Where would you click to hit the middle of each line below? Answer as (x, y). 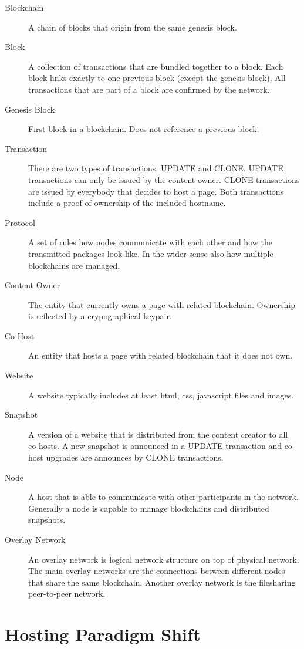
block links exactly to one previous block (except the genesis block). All (157, 78)
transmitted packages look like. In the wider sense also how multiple (151, 253)
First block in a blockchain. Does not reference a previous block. (144, 129)
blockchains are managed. (74, 265)
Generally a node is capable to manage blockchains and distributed (149, 508)
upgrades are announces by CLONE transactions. (135, 457)
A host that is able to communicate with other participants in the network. (163, 497)
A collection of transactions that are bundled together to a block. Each (156, 66)
